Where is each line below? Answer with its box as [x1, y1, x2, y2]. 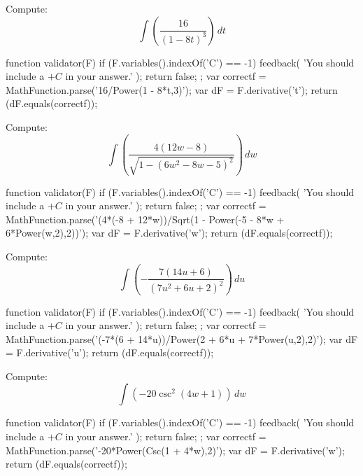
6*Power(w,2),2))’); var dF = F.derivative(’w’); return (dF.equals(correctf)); [6, 225, 333, 240]
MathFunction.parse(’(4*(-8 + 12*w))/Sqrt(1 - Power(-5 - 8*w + [6, 211, 285, 226]
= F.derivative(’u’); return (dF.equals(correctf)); [6, 345, 214, 360]
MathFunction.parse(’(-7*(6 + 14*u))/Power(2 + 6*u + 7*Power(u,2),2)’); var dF [6, 331, 358, 346]
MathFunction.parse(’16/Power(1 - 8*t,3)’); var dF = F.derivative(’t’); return [6, 82, 338, 97]
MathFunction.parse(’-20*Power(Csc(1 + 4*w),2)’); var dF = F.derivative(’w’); [6, 442, 345, 457]
